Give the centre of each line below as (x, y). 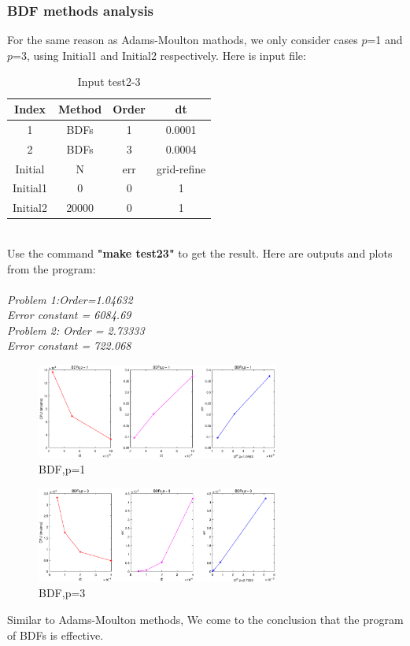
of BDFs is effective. (55, 635)
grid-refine (181, 168)
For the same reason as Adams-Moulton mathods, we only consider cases (183, 40)
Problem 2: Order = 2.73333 (76, 330)
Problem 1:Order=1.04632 (70, 299)
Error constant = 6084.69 (69, 315)
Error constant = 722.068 (69, 345)
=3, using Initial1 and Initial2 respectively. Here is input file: (159, 55)
